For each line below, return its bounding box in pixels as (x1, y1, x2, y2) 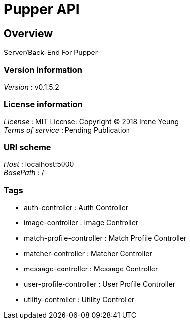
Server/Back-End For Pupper (4, 48, 98, 57)
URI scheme (4, 142, 51, 153)
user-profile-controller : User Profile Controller (24, 280, 176, 289)
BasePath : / (4, 168, 44, 177)
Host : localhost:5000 (4, 160, 74, 169)
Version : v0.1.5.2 (4, 82, 59, 91)
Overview (4, 27, 53, 40)
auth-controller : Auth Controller (24, 203, 128, 212)
